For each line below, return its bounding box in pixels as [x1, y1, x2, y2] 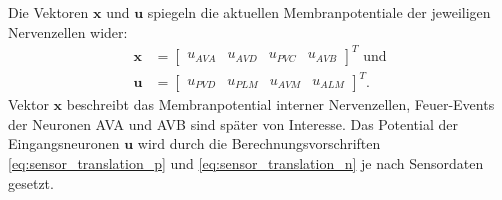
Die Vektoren [8, 2, 89, 22]
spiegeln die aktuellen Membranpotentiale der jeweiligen [147, 2, 491, 22]
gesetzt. [8, 172, 54, 193]
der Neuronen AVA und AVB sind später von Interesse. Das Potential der [8, 113, 458, 134]
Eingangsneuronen [8, 133, 120, 154]
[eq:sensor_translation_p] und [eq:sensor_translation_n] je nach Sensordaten [8, 153, 484, 174]
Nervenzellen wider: [8, 21, 128, 42]
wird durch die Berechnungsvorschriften [137, 133, 381, 154]
